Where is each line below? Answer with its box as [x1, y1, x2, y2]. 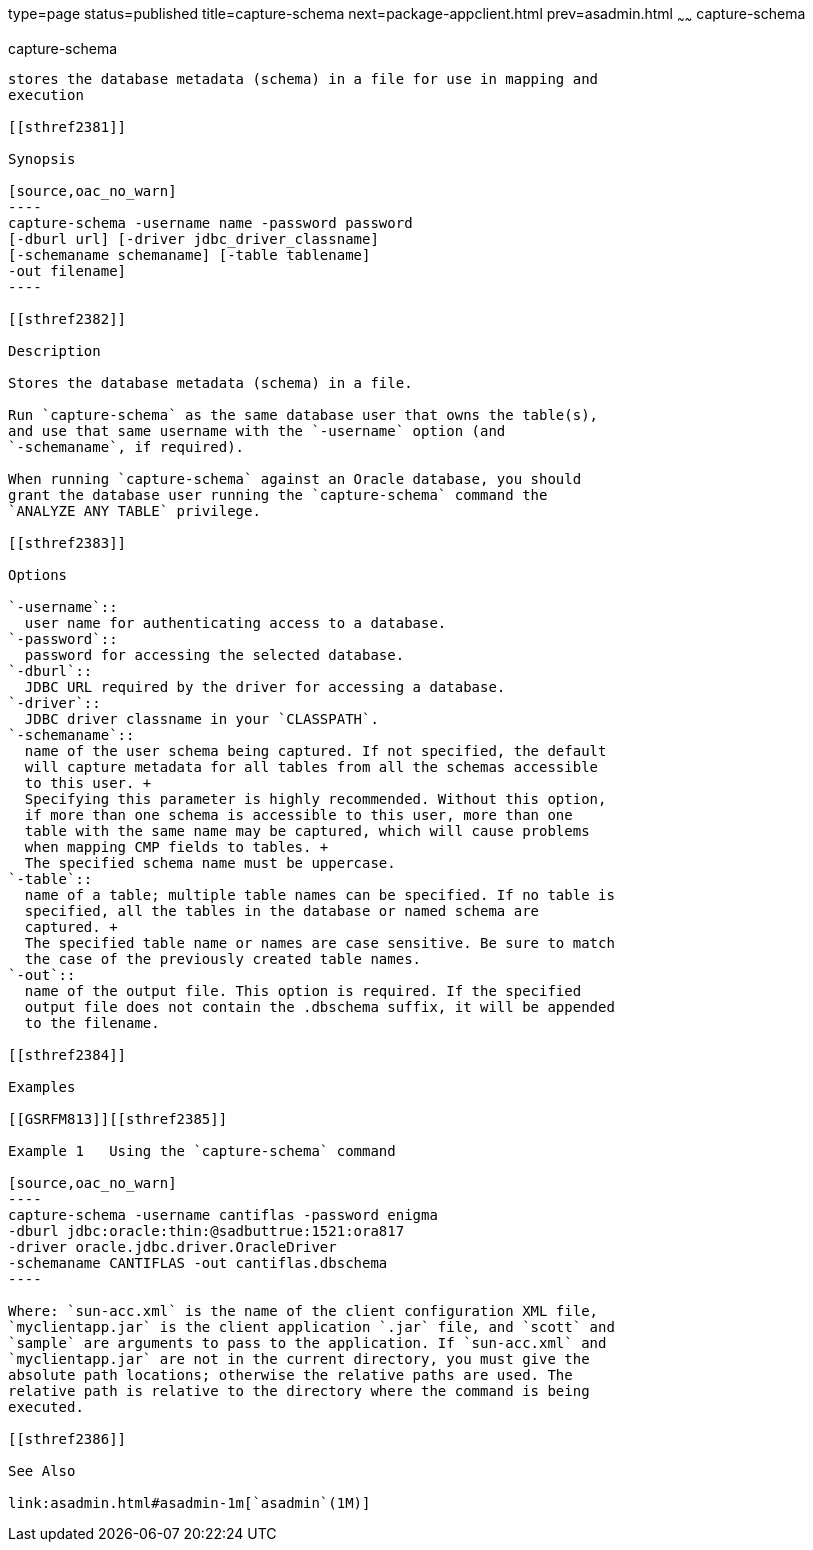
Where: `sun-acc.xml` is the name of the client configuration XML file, [8, 1302, 599, 1319]
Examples [8, 1078, 76, 1095]
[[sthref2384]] [8, 1046, 127, 1063]
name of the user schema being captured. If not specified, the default [24, 742, 607, 759]
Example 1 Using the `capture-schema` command [8, 1142, 396, 1159]
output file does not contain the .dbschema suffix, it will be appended [24, 998, 615, 1015]
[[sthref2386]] [8, 1430, 127, 1447]
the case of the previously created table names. [24, 950, 422, 967]
